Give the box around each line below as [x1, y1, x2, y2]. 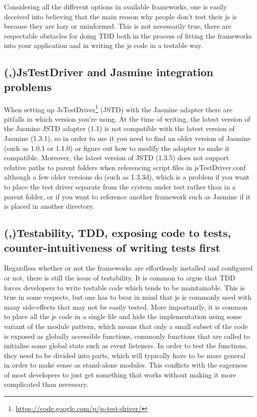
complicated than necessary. [4, 379, 88, 389]
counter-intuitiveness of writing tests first [4, 239, 220, 255]
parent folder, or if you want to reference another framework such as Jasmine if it [4, 191, 251, 201]
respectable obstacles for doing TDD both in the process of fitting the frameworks [4, 30, 252, 41]
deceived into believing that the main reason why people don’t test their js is [4, 11, 237, 21]
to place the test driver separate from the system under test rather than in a [4, 181, 236, 191]
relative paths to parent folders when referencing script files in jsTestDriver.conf [4, 162, 246, 172]
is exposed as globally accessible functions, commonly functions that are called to [4, 330, 250, 341]
